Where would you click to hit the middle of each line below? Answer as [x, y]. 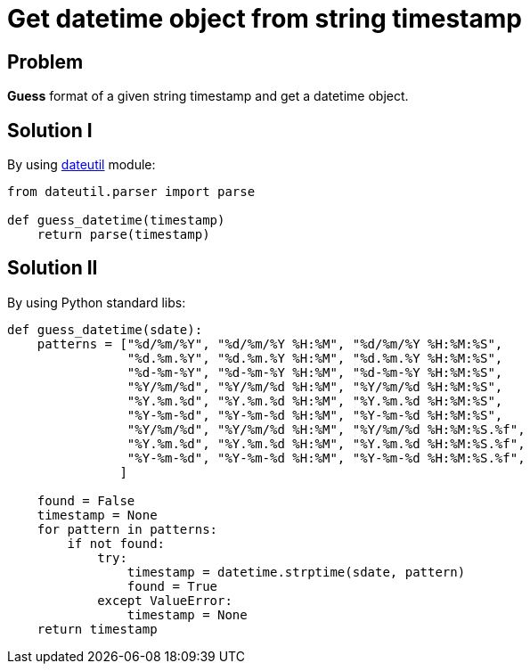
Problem [45, 61]
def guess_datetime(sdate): [105, 329]
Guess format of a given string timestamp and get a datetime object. [208, 96]
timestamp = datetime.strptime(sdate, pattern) [296, 572]
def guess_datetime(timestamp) [116, 221]
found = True [172, 586]
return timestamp [97, 629]
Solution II [53, 268]
